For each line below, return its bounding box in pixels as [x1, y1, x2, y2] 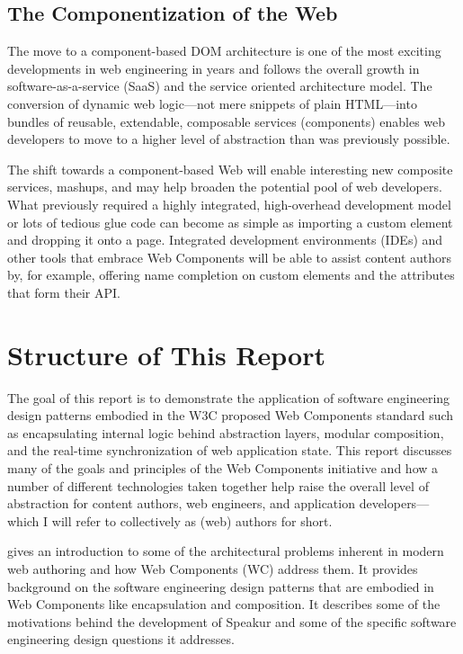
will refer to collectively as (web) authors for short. [51, 511, 333, 530]
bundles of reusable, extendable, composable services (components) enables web [7, 112, 446, 130]
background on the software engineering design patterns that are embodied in [7, 577, 434, 596]
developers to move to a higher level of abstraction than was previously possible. [7, 130, 450, 148]
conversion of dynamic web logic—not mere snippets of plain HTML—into [7, 94, 417, 112]
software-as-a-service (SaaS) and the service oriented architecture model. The [7, 76, 432, 95]
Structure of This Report [7, 336, 325, 372]
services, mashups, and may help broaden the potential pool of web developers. [7, 177, 442, 196]
